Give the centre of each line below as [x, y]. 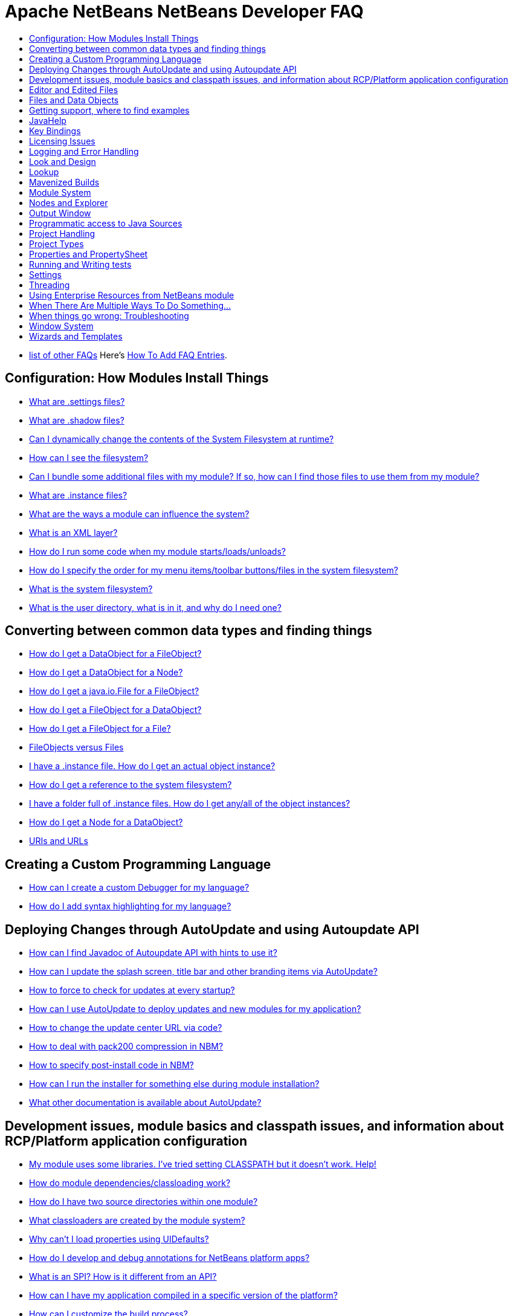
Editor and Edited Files [74, 89]
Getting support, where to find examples [109, 110]
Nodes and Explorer [69, 202]
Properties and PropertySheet [89, 254]
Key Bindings [55, 131]
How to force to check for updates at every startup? [132, 990]
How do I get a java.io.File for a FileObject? [114, 691]
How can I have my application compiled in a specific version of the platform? [183, 1295]
